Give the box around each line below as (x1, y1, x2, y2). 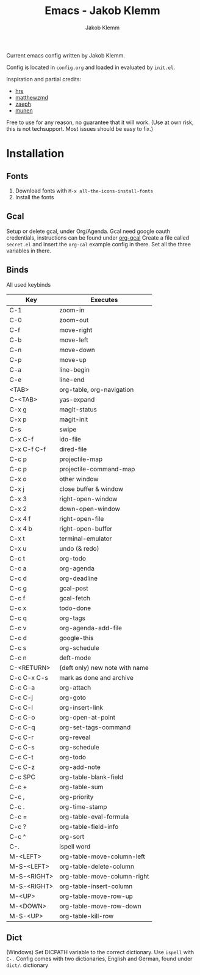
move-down (59, 345, 96, 354)
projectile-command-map (59, 465, 135, 473)
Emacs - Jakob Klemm (45, 4, 160, 18)
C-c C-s (9, 743, 35, 751)
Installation (6, 147, 65, 161)
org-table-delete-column (59, 862, 134, 870)
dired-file (59, 444, 87, 453)
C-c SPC (9, 773, 35, 781)
